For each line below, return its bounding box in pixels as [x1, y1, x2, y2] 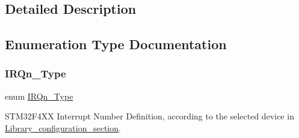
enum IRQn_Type [5, 89, 73, 102]
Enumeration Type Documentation [5, 35, 227, 53]
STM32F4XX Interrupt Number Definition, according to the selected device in [5, 110, 294, 122]
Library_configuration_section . [5, 121, 121, 134]
